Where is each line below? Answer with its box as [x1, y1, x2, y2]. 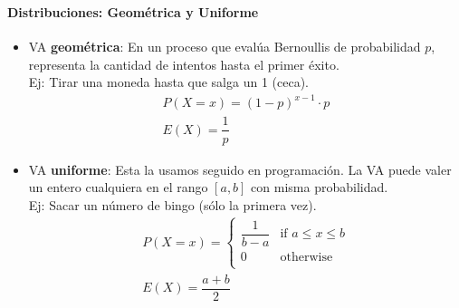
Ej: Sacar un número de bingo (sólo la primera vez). [28, 195, 317, 214]
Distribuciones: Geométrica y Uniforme [7, 2, 259, 21]
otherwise [280, 250, 333, 264]
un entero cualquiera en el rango [28, 178, 208, 197]
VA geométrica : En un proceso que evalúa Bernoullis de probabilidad [28, 37, 421, 56]
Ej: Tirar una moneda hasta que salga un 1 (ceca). [28, 72, 309, 91]
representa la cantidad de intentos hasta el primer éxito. [28, 54, 339, 73]
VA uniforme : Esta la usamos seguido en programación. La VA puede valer [28, 159, 452, 178]
